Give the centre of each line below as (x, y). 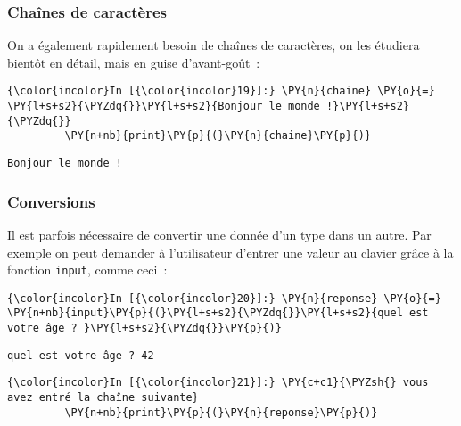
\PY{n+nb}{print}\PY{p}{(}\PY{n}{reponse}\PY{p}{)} (221, 412)
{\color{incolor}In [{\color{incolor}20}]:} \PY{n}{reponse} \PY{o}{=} (224, 298)
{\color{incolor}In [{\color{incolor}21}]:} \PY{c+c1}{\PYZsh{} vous (218, 383)
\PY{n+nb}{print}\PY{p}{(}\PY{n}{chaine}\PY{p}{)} (218, 136)
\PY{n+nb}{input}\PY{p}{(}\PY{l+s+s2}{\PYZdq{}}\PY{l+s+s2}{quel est (218, 313)
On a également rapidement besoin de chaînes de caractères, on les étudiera (214, 45)
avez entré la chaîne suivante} (103, 398)
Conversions (51, 201)
